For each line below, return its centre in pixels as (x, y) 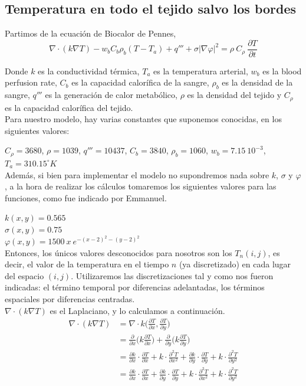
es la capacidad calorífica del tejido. (69, 107)
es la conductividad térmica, (89, 71)
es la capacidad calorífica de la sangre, (140, 82)
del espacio (24, 275)
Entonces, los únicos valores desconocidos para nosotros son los (119, 252)
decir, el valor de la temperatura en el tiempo (87, 264)
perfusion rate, (31, 82)
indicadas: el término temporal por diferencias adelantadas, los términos (135, 287)
